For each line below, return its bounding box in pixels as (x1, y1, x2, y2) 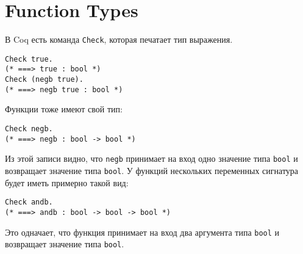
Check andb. (5, 198, 53, 207)
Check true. (5, 54, 53, 64)
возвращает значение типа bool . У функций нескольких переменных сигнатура (5, 164, 299, 176)
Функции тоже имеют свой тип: (5, 103, 123, 115)
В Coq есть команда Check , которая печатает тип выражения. (5, 33, 233, 46)
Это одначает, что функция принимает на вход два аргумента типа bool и (5, 225, 280, 238)
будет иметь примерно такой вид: (5, 176, 129, 189)
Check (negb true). (5, 75, 84, 84)
